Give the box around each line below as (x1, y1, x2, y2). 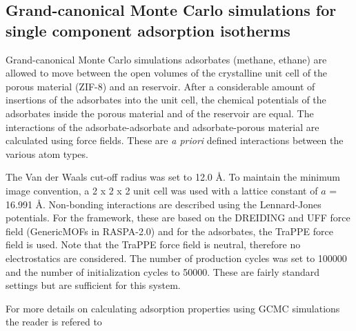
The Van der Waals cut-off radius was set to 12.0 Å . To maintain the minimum (6, 170, 340, 184)
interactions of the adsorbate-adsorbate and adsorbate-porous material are (6, 119, 319, 134)
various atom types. (6, 146, 88, 161)
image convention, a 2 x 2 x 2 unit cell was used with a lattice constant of (6, 183, 318, 197)
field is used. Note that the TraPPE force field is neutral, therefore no (6, 237, 301, 252)
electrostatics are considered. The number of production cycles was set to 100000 (6, 250, 347, 265)
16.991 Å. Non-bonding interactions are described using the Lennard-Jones (6, 197, 322, 211)
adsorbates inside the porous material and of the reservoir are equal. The (6, 106, 314, 120)
